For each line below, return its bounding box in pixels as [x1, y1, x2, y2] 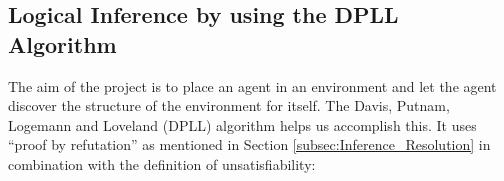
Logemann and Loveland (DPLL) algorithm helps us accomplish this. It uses [8, 114, 477, 135]
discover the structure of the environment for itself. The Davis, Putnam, [8, 95, 450, 116]
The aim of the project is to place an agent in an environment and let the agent [8, 75, 497, 96]
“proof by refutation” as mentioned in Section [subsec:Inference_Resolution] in [8, 134, 491, 155]
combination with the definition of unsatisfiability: [8, 153, 316, 174]
